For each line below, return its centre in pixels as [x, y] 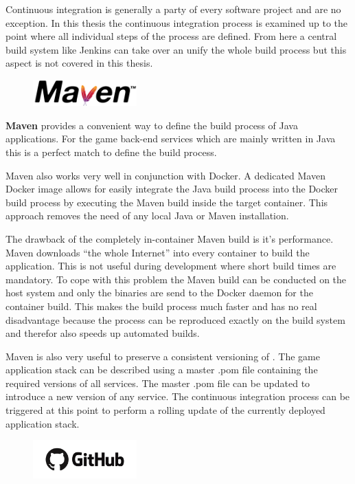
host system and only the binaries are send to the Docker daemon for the [159, 293]
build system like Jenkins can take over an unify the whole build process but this [176, 49]
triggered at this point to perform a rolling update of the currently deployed [165, 410]
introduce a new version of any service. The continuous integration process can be [178, 396]
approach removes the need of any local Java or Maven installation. [147, 216]
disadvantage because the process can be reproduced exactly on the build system [175, 319]
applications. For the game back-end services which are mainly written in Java [171, 139]
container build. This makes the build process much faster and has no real [161, 306]
